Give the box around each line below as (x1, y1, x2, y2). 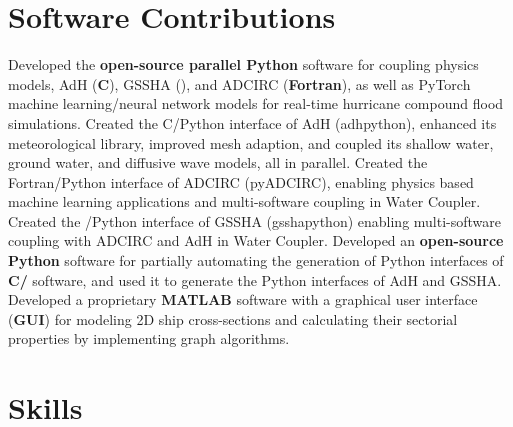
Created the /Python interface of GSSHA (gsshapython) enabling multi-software (8, 210, 502, 231)
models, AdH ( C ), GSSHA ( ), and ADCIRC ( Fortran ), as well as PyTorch (8, 73, 471, 94)
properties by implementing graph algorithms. (8, 328, 290, 349)
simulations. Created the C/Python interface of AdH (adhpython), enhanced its (8, 112, 497, 133)
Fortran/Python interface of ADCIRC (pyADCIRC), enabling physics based (8, 171, 474, 192)
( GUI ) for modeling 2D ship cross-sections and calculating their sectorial (8, 308, 458, 329)
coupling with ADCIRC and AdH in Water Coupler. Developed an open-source (8, 230, 504, 251)
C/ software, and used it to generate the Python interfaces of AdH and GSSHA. (8, 269, 502, 290)
